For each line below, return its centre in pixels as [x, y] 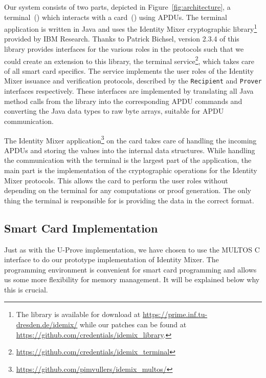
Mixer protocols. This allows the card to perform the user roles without [116, 180]
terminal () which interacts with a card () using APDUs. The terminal [116, 17]
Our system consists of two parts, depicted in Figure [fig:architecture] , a [117, 7]
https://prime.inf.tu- [175, 314]
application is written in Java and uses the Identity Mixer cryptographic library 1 [131, 28]
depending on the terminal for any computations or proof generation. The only [128, 190]
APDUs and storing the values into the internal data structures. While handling [130, 150]
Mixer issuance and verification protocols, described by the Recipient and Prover [133, 81]
